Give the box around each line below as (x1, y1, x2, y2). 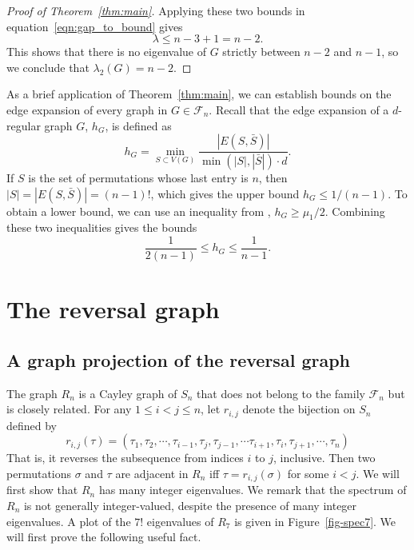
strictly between (222, 43, 301, 60)
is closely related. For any (6, 401, 132, 417)
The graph (6, 385, 58, 401)
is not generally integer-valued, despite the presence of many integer (23, 496, 357, 513)
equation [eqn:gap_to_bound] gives (6, 18, 183, 34)
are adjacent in (115, 464, 189, 481)
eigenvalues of (146, 512, 214, 529)
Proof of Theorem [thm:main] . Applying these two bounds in (6, 2, 305, 18)
